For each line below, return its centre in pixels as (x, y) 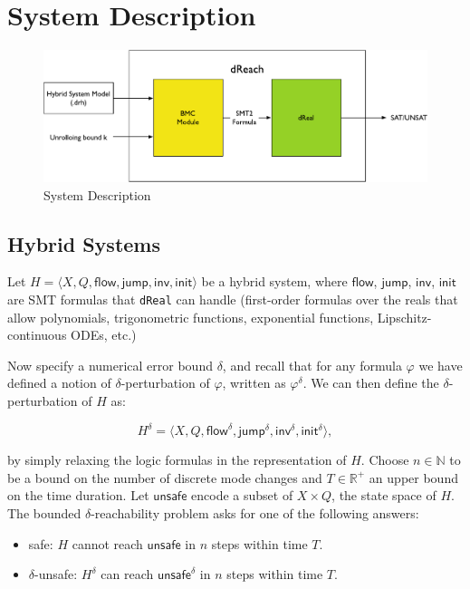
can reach (127, 574)
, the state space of (384, 495)
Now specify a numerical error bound (110, 365)
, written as (254, 383)
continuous (37, 335)
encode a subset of (242, 495)
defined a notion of (59, 383)
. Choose (385, 460)
